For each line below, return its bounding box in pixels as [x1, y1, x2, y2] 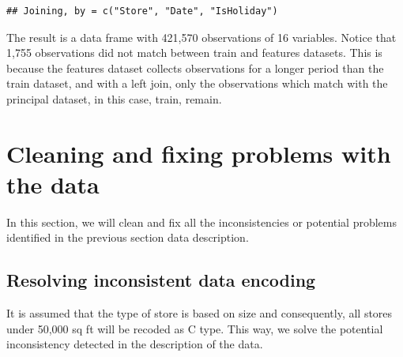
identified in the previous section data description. [6, 229, 249, 246]
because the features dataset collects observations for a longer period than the [6, 59, 384, 76]
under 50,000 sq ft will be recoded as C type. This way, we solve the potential [6, 320, 383, 336]
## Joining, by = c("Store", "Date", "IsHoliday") [6, 6, 278, 17]
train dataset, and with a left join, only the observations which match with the [6, 75, 388, 92]
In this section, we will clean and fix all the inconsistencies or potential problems [6, 213, 397, 230]
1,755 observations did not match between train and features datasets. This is [6, 44, 382, 61]
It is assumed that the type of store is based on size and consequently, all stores [6, 305, 393, 321]
